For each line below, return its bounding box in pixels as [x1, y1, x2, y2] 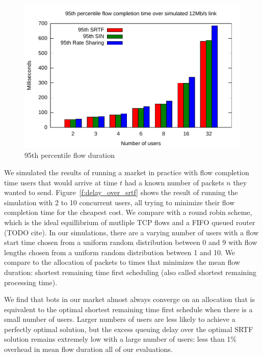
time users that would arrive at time [4, 177, 118, 187]
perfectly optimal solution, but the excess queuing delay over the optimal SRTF [4, 323, 253, 334]
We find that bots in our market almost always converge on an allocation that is [4, 294, 255, 305]
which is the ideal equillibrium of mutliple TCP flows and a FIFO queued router [4, 216, 255, 227]
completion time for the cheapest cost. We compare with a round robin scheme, [4, 207, 252, 217]
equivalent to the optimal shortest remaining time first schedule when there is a [4, 304, 253, 314]
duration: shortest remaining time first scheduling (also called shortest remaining [4, 266, 257, 277]
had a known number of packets [124, 177, 224, 187]
